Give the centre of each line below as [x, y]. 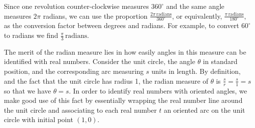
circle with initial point [39, 119]
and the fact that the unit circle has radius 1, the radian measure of [106, 80]
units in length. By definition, [196, 71]
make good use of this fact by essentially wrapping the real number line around [123, 100]
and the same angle [195, 6]
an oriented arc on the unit [204, 110]
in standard [220, 61]
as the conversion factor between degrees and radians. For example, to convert [122, 25]
